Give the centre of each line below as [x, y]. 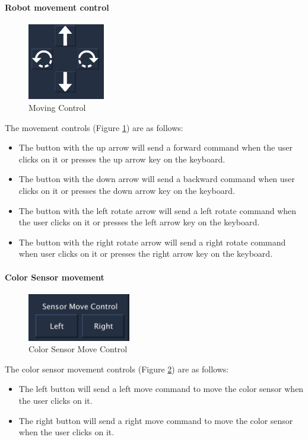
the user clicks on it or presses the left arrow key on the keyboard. [139, 222]
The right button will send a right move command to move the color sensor [156, 420]
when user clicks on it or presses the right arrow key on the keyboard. [146, 254]
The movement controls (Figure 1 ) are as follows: [94, 127]
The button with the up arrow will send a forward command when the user [155, 147]
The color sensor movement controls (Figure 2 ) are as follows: [117, 369]
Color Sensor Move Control [78, 349]
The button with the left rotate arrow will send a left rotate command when [158, 210]
